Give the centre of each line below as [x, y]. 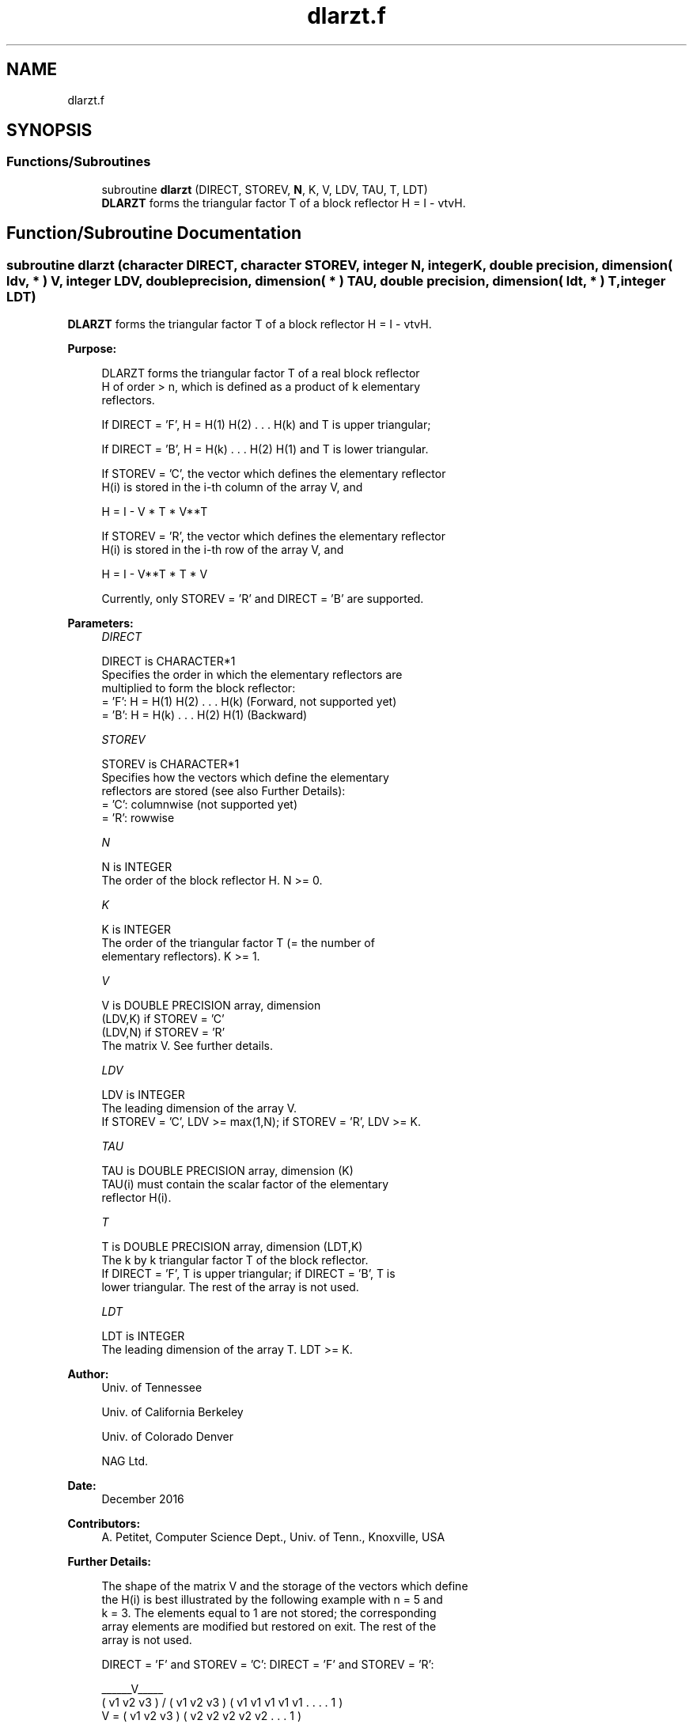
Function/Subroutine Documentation [154, 233]
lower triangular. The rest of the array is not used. [230, 1287]
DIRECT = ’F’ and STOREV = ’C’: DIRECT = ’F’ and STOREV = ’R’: [268, 1665]
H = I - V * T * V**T [155, 512]
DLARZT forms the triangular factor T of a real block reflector [261, 373]
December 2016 [143, 1499]
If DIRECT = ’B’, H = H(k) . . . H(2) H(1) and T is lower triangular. [265, 449]
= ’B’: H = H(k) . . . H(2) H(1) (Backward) [204, 715]
